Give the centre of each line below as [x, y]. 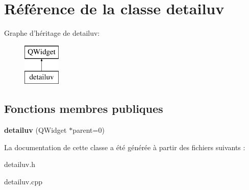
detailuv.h [20, 164]
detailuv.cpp [23, 181]
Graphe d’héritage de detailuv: [52, 33]
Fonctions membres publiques [84, 109]
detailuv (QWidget [35, 130]
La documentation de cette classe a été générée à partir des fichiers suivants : [125, 147]
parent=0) [89, 130]
